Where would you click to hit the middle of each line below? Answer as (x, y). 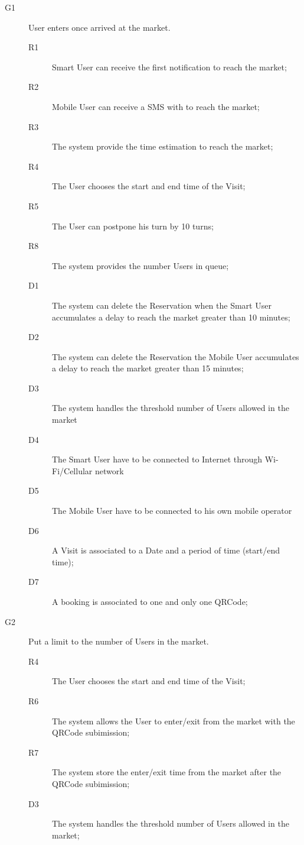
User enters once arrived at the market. (99, 27)
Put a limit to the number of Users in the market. (119, 641)
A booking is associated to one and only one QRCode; (150, 601)
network (109, 470)
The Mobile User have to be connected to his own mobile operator (172, 511)
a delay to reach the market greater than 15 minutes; (148, 368)
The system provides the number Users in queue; (140, 265)
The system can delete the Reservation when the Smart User (162, 305)
